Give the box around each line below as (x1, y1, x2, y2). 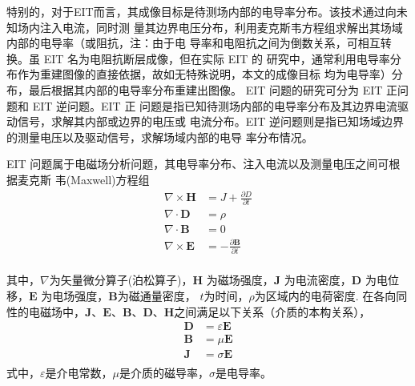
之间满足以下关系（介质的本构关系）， (174, 303, 371, 320)
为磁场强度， (206, 271, 274, 288)
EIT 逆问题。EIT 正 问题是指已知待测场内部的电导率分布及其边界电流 (32, 97, 398, 114)
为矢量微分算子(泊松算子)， (49, 271, 193, 288)
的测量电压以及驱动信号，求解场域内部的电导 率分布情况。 (6, 128, 313, 145)
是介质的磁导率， (119, 364, 209, 381)
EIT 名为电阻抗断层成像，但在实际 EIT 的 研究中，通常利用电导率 (43, 50, 390, 66)
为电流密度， (284, 271, 352, 288)
